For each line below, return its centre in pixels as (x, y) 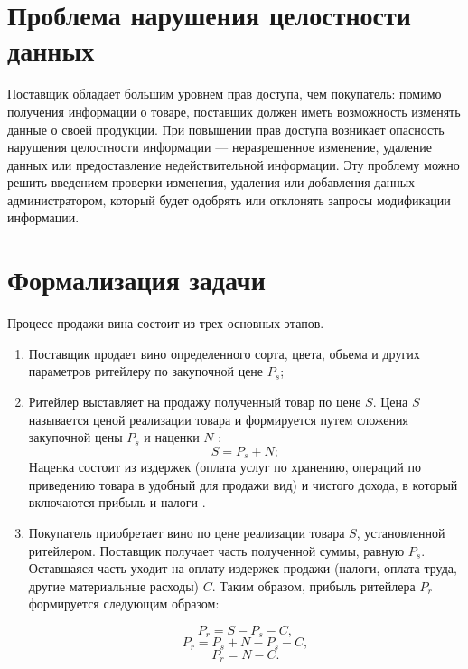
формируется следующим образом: (124, 603)
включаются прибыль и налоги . (117, 502)
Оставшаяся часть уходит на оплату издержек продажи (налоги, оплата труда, (243, 568)
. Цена (390, 401)
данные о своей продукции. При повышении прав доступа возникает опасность (226, 129)
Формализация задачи (136, 280)
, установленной (401, 532)
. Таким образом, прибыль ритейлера (314, 585)
